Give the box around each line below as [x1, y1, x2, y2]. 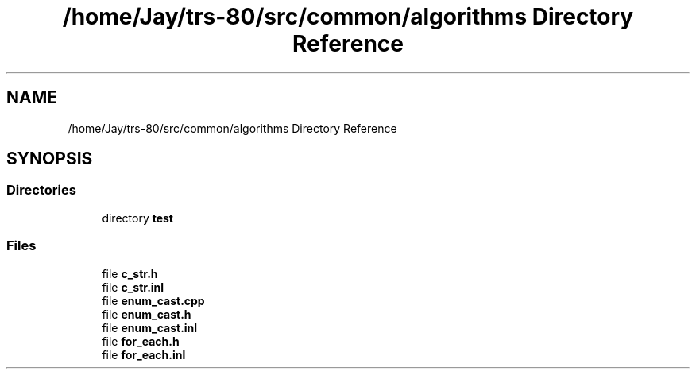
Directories [6, 182, 76, 199]
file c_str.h [102, 266, 158, 280]
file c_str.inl [102, 280, 164, 294]
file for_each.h [102, 334, 180, 348]
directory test [102, 211, 173, 225]
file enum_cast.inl [102, 320, 198, 334]
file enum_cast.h [102, 307, 191, 321]
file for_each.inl [102, 347, 186, 361]
